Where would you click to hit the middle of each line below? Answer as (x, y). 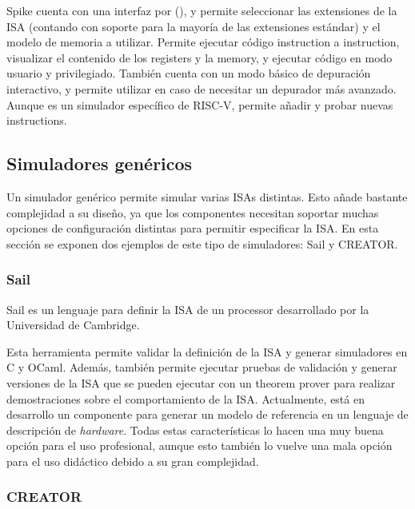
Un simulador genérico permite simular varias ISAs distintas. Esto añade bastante (207, 196)
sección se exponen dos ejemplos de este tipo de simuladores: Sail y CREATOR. (202, 243)
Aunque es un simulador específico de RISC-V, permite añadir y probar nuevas (200, 104)
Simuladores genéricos (100, 163)
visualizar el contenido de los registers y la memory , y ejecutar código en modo (200, 57)
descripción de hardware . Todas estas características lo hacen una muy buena (195, 429)
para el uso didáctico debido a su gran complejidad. (133, 461)
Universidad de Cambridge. (73, 325)
